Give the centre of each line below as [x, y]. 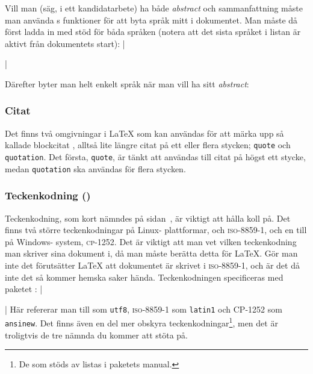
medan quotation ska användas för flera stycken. [95, 168]
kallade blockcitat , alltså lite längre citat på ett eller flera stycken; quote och [148, 145]
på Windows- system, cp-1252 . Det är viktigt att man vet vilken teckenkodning [151, 241]
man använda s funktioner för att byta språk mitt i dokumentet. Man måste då [151, 20]
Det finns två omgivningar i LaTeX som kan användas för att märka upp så [144, 133]
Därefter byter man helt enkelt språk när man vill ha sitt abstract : [127, 83]
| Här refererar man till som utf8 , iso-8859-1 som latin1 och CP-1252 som [144, 309]
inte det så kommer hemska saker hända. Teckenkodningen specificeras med [144, 277]
